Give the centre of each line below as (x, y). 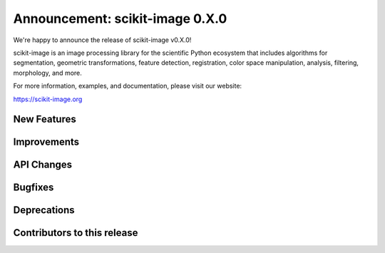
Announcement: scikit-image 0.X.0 (120, 19)
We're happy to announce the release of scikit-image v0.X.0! (102, 40)
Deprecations (44, 210)
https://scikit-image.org (48, 99)
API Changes (43, 165)
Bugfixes (34, 188)
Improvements (46, 142)
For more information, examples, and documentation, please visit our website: (128, 86)
